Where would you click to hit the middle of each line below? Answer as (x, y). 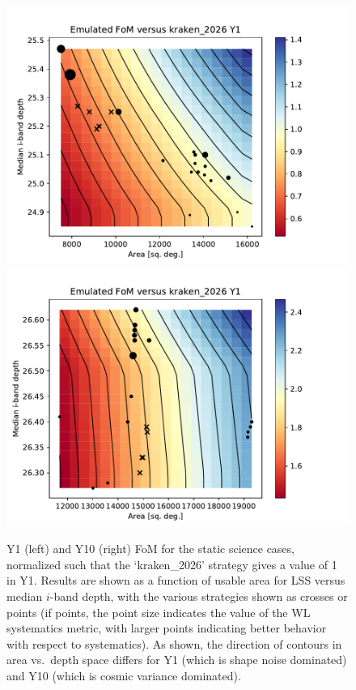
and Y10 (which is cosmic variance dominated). (124, 675)
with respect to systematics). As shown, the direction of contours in (174, 643)
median (25, 596)
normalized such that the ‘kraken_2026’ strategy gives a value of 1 (172, 564)
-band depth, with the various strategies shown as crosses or (199, 596)
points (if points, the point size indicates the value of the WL (159, 612)
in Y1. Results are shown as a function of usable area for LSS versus (176, 580)
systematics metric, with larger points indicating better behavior (167, 628)
